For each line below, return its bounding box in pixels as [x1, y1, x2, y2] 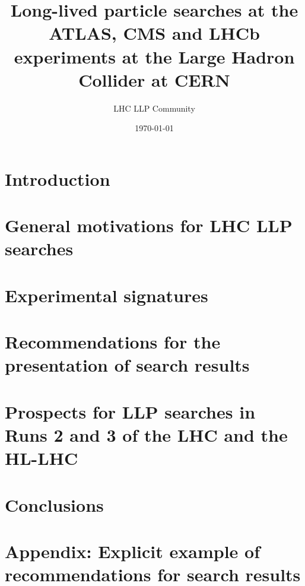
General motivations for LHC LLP [5, 213, 293, 237]
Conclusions [5, 492, 104, 517]
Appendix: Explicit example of [5, 539, 260, 563]
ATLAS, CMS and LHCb [49, 21, 260, 45]
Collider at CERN [78, 67, 230, 91]
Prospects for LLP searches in [5, 399, 256, 423]
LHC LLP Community [113, 102, 195, 114]
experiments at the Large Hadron [14, 44, 295, 68]
